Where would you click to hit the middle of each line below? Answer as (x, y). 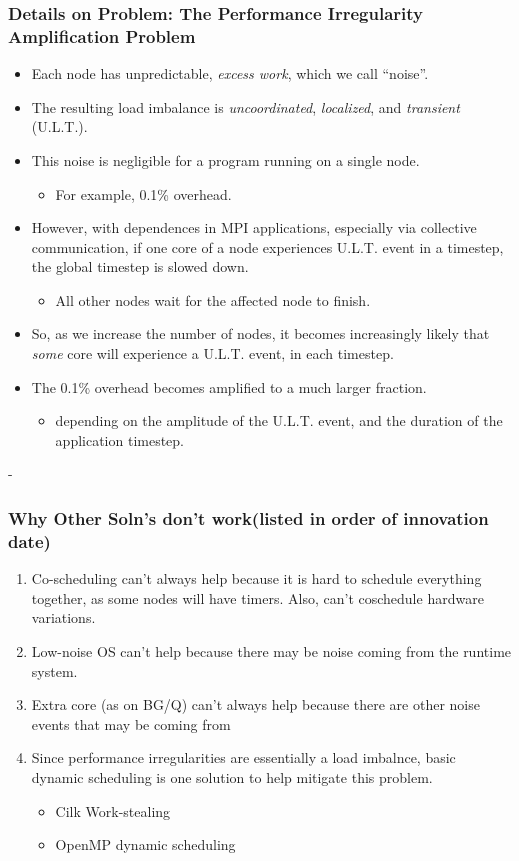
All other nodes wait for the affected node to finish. (213, 299)
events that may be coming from (131, 723)
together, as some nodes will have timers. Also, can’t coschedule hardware (257, 597)
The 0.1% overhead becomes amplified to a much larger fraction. (229, 386)
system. (54, 670)
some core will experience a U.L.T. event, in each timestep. (212, 353)
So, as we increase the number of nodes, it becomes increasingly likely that (260, 333)
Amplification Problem (102, 35)
